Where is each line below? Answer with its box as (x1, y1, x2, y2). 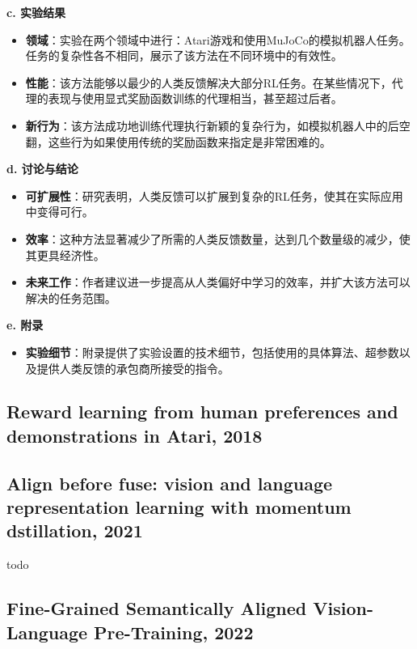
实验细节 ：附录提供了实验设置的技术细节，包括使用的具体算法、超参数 (25, 343, 399, 360)
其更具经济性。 (25, 246, 105, 263)
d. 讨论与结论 (6, 160, 78, 177)
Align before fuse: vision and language (6, 470, 333, 495)
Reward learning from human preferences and (6, 399, 398, 424)
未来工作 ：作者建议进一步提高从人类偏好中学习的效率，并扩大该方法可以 (25, 274, 411, 291)
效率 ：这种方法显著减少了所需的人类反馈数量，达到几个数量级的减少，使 (25, 230, 411, 247)
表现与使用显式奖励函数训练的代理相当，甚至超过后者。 (48, 90, 343, 107)
